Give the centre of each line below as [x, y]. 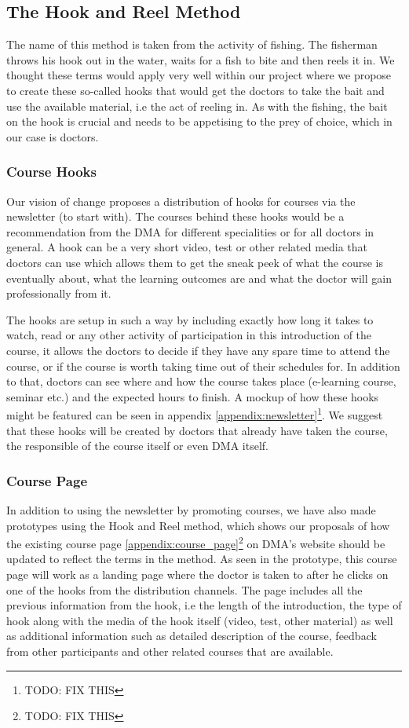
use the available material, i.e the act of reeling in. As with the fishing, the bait [197, 106]
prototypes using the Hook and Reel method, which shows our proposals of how [198, 525]
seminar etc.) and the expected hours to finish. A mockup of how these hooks [193, 396]
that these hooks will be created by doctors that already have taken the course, [197, 430]
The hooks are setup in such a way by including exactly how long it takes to [190, 319]
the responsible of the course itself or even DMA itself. [137, 446]
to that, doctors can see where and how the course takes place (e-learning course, [201, 381]
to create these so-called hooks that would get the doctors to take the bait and [195, 90]
